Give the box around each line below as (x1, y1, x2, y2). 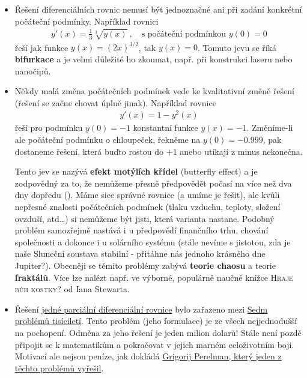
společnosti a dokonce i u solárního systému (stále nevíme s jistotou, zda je (14, 235, 291, 248)
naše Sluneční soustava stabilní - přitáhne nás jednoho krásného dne (14, 247, 266, 260)
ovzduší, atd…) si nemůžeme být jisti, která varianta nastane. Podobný (14, 212, 275, 224)
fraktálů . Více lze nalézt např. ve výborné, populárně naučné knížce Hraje (14, 271, 293, 283)
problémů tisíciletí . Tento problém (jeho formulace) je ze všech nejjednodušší (14, 314, 297, 327)
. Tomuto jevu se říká (197, 41, 277, 53)
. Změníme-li (246, 121, 293, 134)
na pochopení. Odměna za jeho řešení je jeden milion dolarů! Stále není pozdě (14, 326, 302, 338)
